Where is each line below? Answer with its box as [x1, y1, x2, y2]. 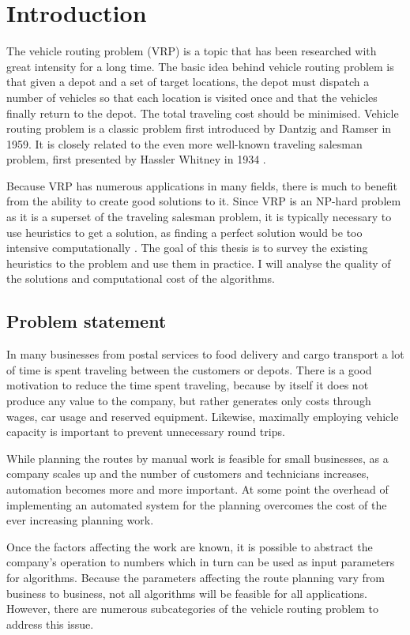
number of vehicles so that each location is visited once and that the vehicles [6, 88, 378, 105]
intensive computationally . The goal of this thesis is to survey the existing [6, 239, 368, 256]
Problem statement [6, 309, 167, 333]
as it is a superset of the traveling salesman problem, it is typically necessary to [6, 209, 392, 225]
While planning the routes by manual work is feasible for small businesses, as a [6, 449, 389, 466]
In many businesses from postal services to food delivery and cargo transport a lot [6, 346, 404, 363]
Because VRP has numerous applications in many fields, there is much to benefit [6, 177, 397, 194]
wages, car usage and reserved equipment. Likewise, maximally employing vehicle [6, 408, 399, 424]
